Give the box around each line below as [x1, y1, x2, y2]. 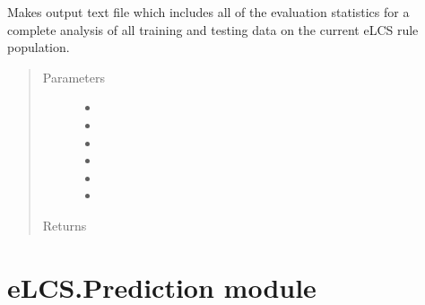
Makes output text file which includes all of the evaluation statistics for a [7, 3, 410, 21]
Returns [42, 215, 87, 234]
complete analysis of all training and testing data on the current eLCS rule [7, 20, 419, 39]
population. [7, 38, 70, 57]
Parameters [42, 67, 105, 86]
